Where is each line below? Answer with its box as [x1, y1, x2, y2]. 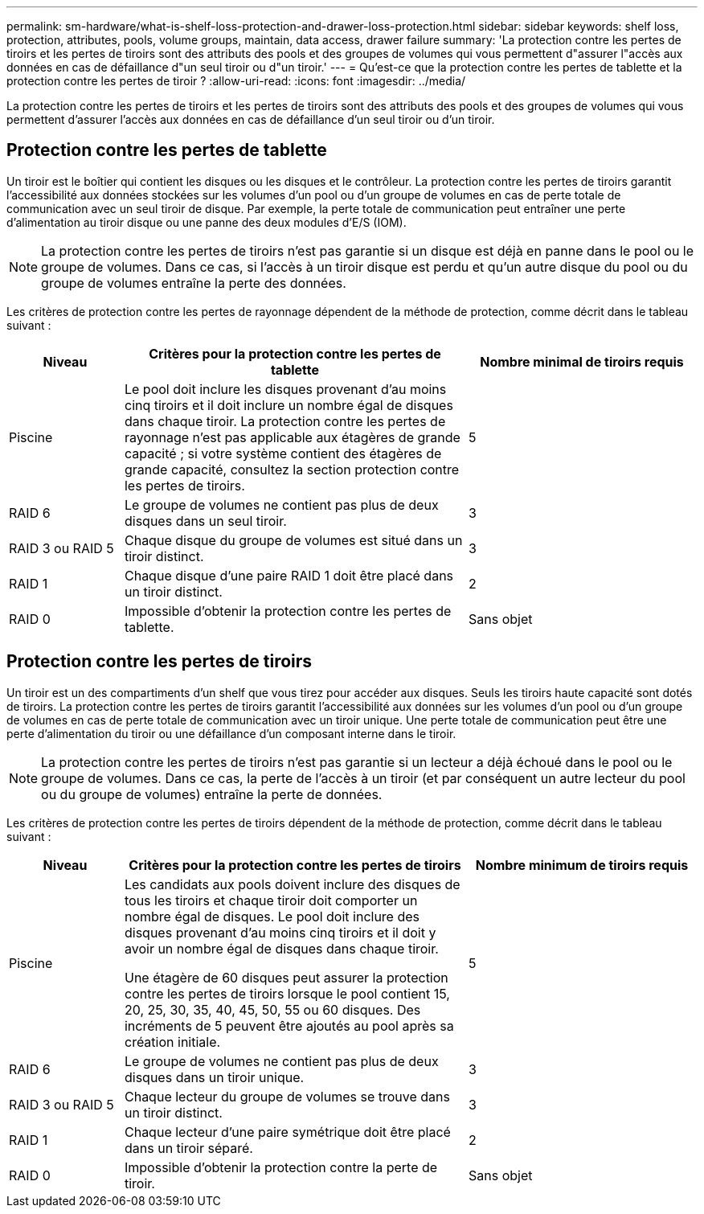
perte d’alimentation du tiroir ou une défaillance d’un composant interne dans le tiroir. [6, 726, 456, 740]
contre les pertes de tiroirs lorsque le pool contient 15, [124, 985, 450, 1002]
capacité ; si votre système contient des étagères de [124, 445, 442, 461]
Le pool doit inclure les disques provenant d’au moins [124, 380, 447, 397]
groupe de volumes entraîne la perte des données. [41, 274, 346, 291]
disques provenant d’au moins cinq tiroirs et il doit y [124, 924, 436, 941]
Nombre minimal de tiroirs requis [480, 353, 684, 370]
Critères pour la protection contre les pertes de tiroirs [129, 856, 461, 873]
